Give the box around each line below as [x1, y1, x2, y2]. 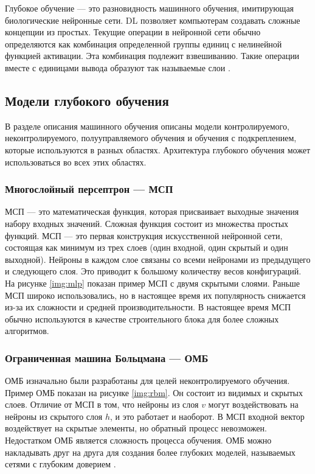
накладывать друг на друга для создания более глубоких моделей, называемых [5, 445, 296, 458]
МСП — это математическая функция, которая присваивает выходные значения [5, 205, 299, 218]
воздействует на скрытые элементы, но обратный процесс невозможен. [5, 422, 267, 434]
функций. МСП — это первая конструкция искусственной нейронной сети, [5, 229, 283, 242]
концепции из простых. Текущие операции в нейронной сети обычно [5, 26, 261, 38]
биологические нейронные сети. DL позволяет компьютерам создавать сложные [5, 13, 300, 26]
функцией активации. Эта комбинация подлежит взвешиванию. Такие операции [5, 49, 300, 62]
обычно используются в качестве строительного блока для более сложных [5, 312, 279, 325]
